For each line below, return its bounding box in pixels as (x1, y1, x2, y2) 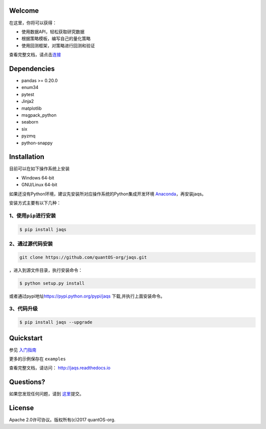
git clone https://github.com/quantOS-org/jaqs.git (19, 255, 147, 260)
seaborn (21, 119, 39, 125)
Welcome (9, 6, 39, 15)
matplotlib (21, 105, 42, 111)
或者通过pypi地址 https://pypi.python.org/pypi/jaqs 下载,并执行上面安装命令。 (9, 293, 165, 299)
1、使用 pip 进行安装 (9, 212, 56, 219)
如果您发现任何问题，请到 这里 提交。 (9, 391, 84, 397)
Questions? (9, 378, 45, 386)
